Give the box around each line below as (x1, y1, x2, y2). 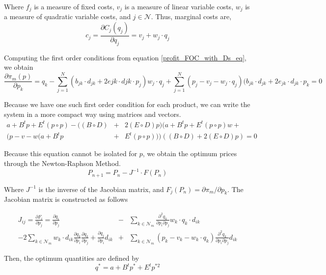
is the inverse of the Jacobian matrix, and (38, 184, 164, 194)
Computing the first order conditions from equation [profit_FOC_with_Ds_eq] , (4, 52, 247, 62)
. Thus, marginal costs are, (151, 11, 232, 22)
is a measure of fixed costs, (34, 1, 114, 11)
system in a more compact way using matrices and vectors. (4, 109, 181, 119)
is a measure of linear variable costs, (124, 1, 234, 11)
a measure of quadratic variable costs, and (4, 11, 131, 22)
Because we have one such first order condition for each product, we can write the (4, 99, 250, 110)
